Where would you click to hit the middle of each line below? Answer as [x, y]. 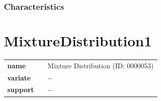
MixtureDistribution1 [78, 41]
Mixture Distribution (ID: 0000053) [101, 65]
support [21, 90]
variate [19, 77]
